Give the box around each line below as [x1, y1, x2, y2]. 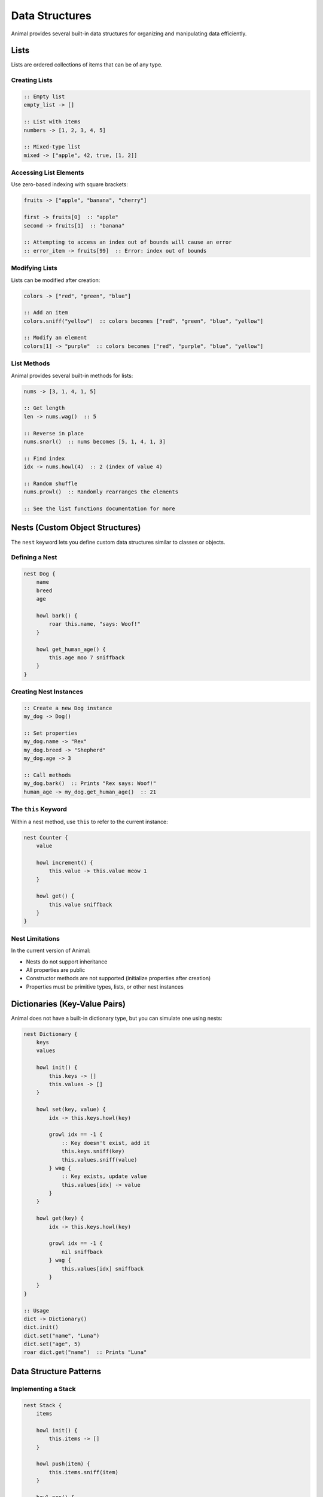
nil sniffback [61, 1248, 103, 1255]
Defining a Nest [11, 553, 57, 562]
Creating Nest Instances [11, 687, 84, 696]
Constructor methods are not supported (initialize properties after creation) [26, 975, 211, 982]
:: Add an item [23, 309, 68, 316]
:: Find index [23, 455, 65, 462]
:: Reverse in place [23, 430, 84, 437]
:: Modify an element [23, 334, 87, 341]
